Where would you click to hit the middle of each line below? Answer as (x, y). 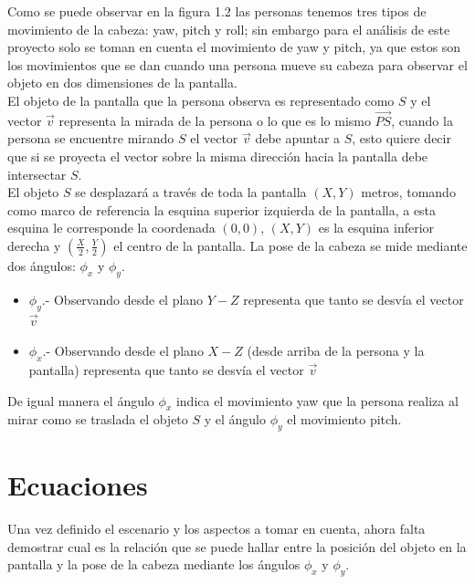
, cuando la (422, 120)
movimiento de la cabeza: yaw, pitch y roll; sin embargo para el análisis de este (229, 29)
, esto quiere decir (401, 138)
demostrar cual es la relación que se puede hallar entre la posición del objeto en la (237, 546)
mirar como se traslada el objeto (98, 419)
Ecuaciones (78, 485)
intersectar (37, 174)
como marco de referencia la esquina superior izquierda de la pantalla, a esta (222, 209)
